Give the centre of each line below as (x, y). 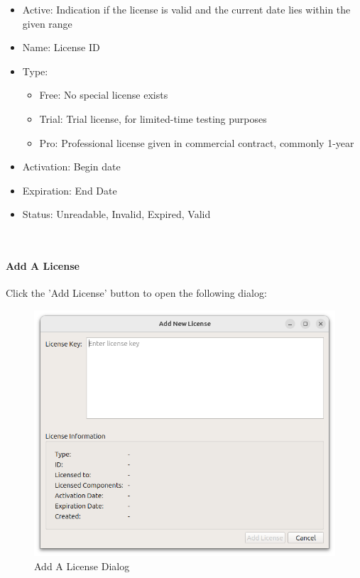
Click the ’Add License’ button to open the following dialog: (136, 293)
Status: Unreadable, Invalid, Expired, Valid (116, 214)
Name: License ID (61, 47)
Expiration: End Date (70, 190)
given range (47, 23)
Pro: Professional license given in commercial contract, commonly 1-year (197, 142)
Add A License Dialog (82, 566)
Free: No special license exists (104, 95)
